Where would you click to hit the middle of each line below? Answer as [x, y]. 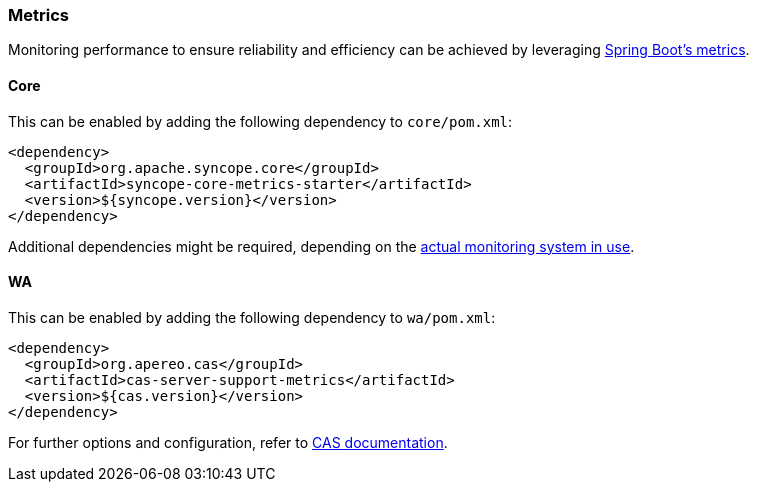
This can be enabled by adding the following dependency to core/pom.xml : [260, 121]
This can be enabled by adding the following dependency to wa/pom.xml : [252, 317]
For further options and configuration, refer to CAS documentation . [228, 442]
